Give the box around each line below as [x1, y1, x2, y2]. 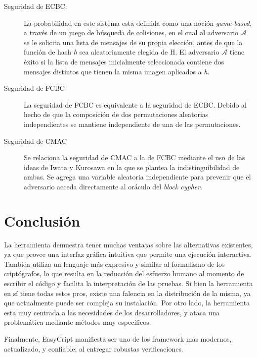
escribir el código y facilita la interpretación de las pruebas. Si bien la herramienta [4, 278, 253, 288]
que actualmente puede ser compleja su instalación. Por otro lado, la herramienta [4, 297, 250, 308]
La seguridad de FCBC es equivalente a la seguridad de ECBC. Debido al [24, 99, 247, 110]
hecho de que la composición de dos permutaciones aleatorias [24, 109, 209, 119]
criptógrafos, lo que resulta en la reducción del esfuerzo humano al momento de [4, 268, 244, 279]
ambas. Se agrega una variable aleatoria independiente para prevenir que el [24, 172, 251, 182]
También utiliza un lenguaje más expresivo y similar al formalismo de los [4, 258, 225, 269]
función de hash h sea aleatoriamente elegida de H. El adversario [24, 47, 219, 57]
